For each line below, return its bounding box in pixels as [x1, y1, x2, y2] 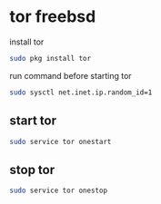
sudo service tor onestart [9, 137, 112, 146]
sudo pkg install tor [9, 53, 92, 63]
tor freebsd [9, 6, 96, 27]
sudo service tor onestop [9, 186, 107, 196]
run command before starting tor [9, 70, 132, 81]
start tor [9, 113, 57, 129]
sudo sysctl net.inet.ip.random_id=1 [9, 88, 153, 97]
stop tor [9, 161, 55, 178]
